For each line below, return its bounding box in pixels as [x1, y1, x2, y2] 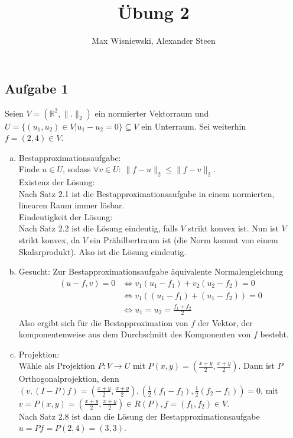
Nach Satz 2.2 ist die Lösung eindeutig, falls [18, 222, 178, 234]
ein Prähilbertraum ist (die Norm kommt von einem [90, 234, 278, 246]
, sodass [62, 163, 91, 175]
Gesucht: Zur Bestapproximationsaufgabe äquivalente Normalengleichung [18, 265, 284, 278]
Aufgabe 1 [5, 79, 69, 97]
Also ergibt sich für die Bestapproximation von [18, 316, 188, 328]
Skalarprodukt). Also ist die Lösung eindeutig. [18, 245, 187, 257]
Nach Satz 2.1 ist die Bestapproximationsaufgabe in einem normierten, [18, 187, 275, 199]
